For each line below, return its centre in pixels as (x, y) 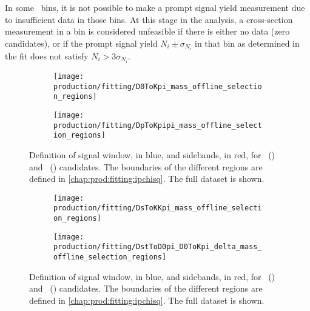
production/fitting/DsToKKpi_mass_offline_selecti (158, 208)
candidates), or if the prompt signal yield (81, 43)
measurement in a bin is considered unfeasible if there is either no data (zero (147, 31)
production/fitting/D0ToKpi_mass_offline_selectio (158, 86)
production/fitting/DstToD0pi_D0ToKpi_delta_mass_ (158, 247)
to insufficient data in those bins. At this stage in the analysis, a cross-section (149, 19)
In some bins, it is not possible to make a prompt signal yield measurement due (155, 7)
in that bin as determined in (247, 43)
